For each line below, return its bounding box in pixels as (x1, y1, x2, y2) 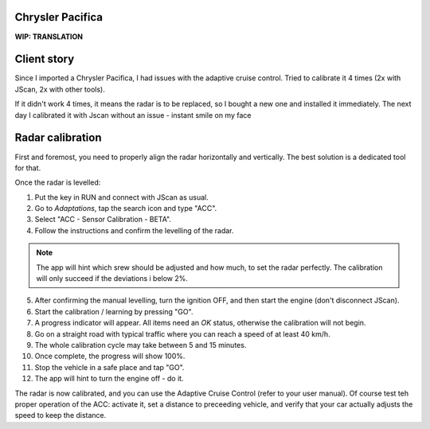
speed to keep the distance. (14, 411, 107, 420)
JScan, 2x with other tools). (14, 84, 105, 94)
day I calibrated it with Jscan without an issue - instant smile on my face (14, 110, 252, 119)
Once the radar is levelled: (14, 177, 101, 187)
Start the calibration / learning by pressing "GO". (34, 306, 193, 316)
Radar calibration (14, 131, 102, 145)
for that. (14, 163, 41, 173)
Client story (14, 53, 75, 66)
